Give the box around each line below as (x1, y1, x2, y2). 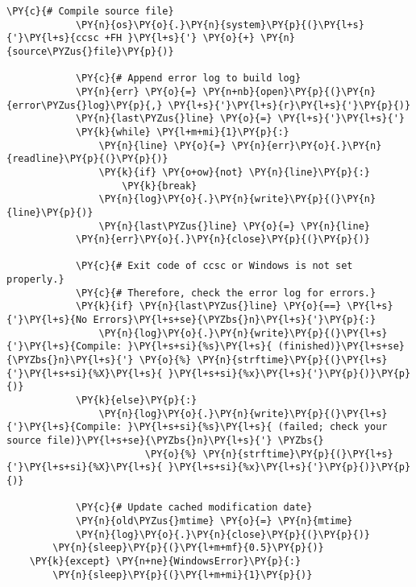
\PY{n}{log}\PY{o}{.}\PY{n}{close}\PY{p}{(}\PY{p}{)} (75, 528, 371, 540)
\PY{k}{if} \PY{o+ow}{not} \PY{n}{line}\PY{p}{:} (98, 166, 371, 178)
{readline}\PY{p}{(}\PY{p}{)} (6, 153, 168, 165)
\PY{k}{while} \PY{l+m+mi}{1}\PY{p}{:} (75, 126, 289, 138)
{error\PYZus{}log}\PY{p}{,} (6, 99, 163, 111)
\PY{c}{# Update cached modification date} (75, 502, 313, 514)
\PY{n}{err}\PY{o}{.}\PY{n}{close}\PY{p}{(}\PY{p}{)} (75, 234, 371, 246)
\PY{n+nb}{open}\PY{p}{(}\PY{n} (202, 85, 376, 97)
